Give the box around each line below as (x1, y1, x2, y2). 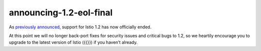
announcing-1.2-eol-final (9, 7, 113, 18)
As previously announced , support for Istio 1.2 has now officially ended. (9, 24, 152, 30)
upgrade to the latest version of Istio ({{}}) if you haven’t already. (9, 39, 138, 45)
